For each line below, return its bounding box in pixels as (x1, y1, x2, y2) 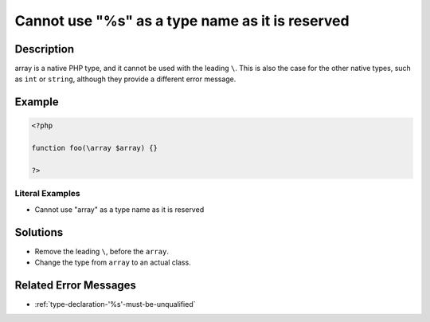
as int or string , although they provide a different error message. (14, 74, 236, 84)
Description (14, 42, 75, 56)
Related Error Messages (14, 278, 137, 292)
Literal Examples (14, 188, 80, 199)
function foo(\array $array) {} (31, 143, 158, 153)
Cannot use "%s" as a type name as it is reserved (14, 12, 350, 29)
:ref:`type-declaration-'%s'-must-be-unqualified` (34, 299, 196, 308)
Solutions (14, 226, 64, 239)
